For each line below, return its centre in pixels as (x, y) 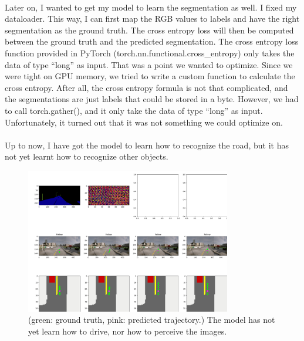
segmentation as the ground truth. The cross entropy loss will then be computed (149, 30)
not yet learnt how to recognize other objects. (87, 156)
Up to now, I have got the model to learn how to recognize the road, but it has (147, 145)
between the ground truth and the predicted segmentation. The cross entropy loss (152, 41)
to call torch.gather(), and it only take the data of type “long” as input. (134, 110)
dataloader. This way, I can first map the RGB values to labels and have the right (152, 18)
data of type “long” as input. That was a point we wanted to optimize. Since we (149, 64)
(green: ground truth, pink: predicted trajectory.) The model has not (152, 320)
